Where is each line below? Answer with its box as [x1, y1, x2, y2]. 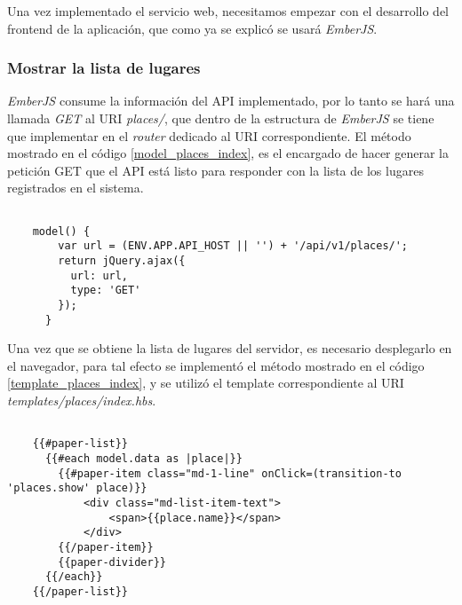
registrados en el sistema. [7, 178, 144, 197]
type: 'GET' [70, 284, 141, 297]
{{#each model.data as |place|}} [44, 452, 243, 465]
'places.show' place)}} [7, 482, 147, 495]
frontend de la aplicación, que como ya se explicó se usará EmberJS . [7, 19, 378, 37]
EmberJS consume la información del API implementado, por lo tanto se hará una [7, 91, 455, 110]
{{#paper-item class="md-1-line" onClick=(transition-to [58, 467, 402, 480]
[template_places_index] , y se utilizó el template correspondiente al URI [7, 373, 404, 392]
